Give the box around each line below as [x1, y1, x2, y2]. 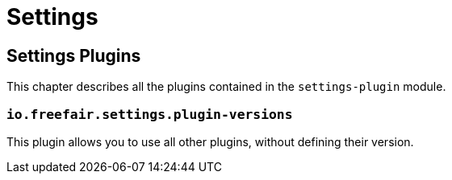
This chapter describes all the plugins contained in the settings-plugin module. [6, 80, 446, 94]
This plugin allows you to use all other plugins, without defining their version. [6, 134, 414, 149]
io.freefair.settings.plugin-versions [6, 106, 293, 122]
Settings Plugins [6, 45, 141, 66]
